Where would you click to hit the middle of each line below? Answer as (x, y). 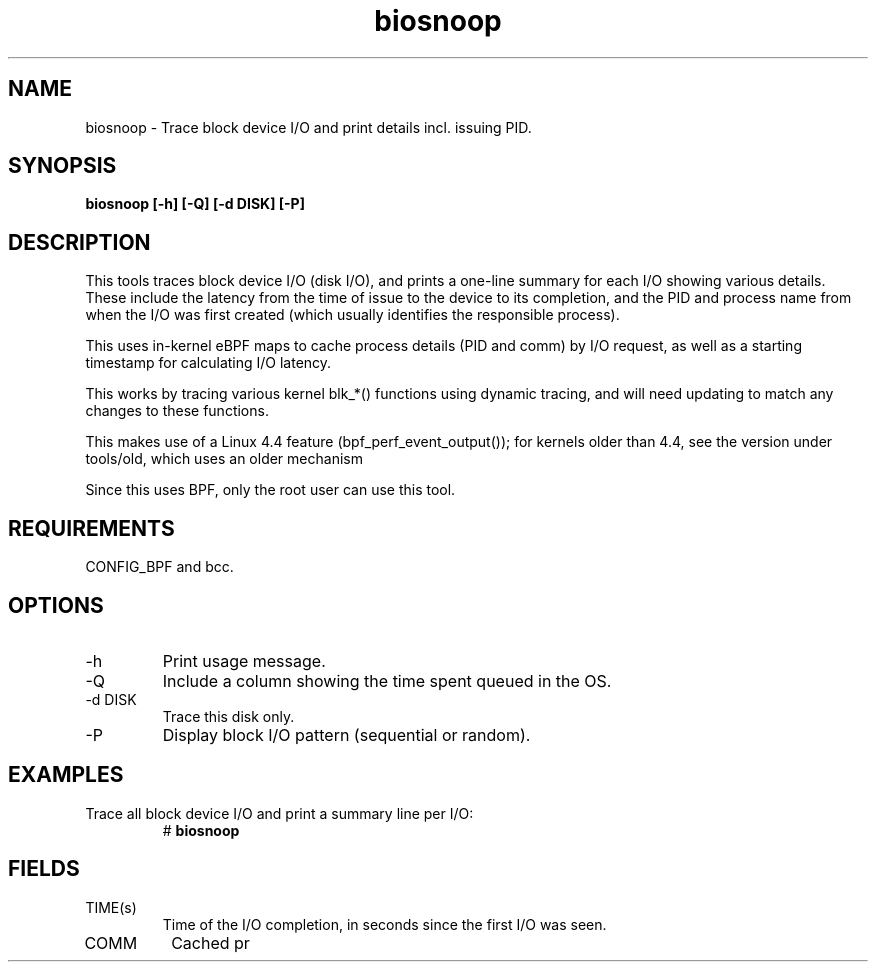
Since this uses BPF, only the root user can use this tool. (270, 490)
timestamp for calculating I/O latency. (208, 363)
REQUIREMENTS (91, 528)
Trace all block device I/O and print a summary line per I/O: (279, 813)
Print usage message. (244, 660)
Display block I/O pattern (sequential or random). (346, 734)
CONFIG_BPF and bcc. (159, 567)
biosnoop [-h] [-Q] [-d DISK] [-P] (195, 204)
